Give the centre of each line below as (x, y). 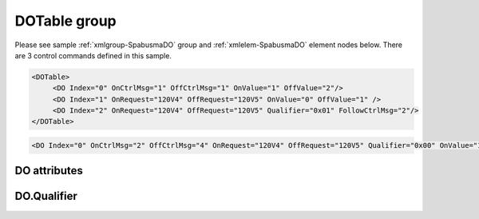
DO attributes (49, 171)
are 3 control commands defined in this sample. (93, 55)
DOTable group (66, 21)
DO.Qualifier (46, 196)
